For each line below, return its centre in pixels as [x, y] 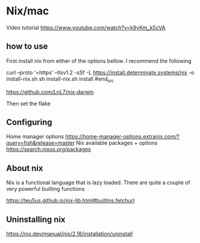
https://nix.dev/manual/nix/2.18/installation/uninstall [70, 233]
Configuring [29, 122]
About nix [25, 168]
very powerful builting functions [45, 189]
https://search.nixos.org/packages [49, 149]
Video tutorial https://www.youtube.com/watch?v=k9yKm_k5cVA [86, 28]
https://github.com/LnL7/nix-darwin [50, 92]
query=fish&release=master [41, 143]
